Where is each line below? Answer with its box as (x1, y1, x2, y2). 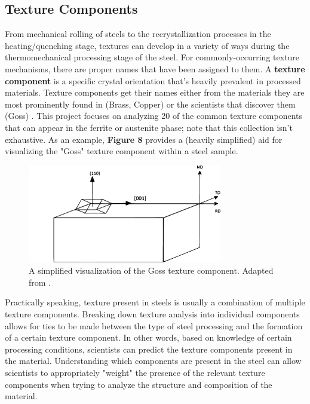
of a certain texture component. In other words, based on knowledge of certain (5, 331, 292, 344)
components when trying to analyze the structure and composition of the (5, 378, 272, 390)
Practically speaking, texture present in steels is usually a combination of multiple (5, 296, 305, 308)
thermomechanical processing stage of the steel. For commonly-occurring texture (5, 51, 300, 63)
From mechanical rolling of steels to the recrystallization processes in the (5, 27, 271, 40)
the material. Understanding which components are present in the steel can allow (5, 354, 302, 367)
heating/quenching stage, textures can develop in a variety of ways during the (5, 39, 290, 51)
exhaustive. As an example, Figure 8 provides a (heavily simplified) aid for (5, 133, 283, 145)
